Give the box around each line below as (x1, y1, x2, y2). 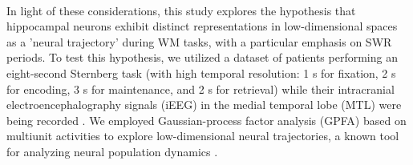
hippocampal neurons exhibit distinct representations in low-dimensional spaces (6, 18, 398, 34)
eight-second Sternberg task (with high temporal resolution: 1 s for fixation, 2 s (6, 64, 396, 81)
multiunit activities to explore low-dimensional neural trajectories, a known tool (6, 127, 399, 144)
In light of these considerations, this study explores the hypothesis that (6, 2, 356, 18)
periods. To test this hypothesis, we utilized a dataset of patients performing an (6, 49, 398, 66)
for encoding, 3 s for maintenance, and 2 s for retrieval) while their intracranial (6, 80, 395, 97)
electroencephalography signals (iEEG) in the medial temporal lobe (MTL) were (6, 96, 402, 113)
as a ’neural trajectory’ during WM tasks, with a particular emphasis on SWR (6, 33, 392, 50)
